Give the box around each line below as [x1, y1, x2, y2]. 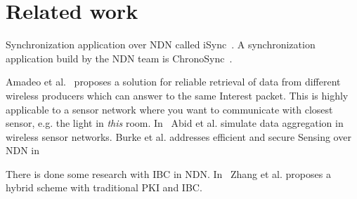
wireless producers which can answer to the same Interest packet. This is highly [6, 88, 349, 102]
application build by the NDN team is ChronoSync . [6, 50, 233, 65]
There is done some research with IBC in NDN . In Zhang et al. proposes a [6, 166, 331, 181]
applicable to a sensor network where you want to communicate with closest [6, 102, 333, 116]
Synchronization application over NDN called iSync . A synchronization [6, 37, 316, 52]
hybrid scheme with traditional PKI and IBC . [6, 180, 202, 195]
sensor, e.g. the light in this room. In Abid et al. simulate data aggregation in [6, 116, 344, 130]
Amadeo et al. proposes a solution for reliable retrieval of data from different [6, 74, 341, 89]
